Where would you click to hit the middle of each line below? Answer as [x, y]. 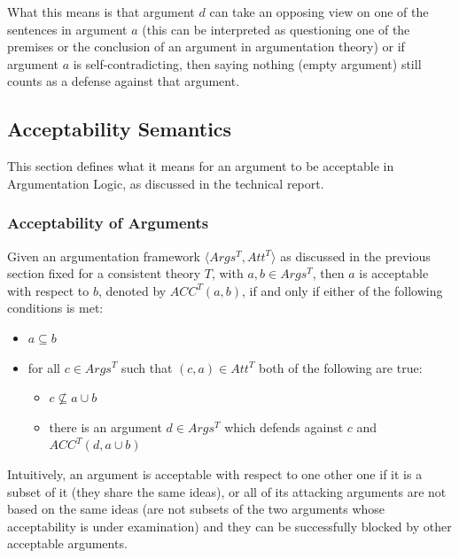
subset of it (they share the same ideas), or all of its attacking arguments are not [227, 491]
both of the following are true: [341, 367]
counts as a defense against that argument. [124, 81]
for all [44, 367]
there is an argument [105, 426]
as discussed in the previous [355, 256]
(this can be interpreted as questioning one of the [276, 29]
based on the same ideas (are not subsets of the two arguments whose [196, 509]
